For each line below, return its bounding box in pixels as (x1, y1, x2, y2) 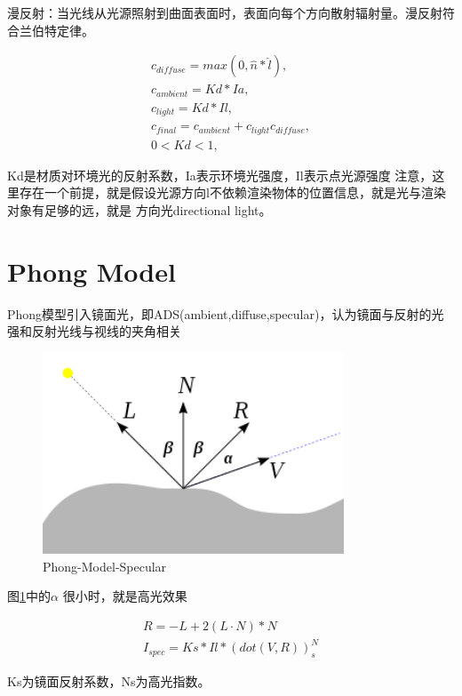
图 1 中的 (7, 587, 51, 605)
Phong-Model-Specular (43, 556, 167, 575)
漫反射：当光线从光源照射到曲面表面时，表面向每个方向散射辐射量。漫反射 (7, 4, 442, 21)
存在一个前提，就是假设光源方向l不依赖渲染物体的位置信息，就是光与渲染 (19, 183, 446, 202)
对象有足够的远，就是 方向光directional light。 (7, 200, 272, 219)
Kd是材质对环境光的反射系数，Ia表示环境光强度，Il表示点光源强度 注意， (7, 165, 433, 184)
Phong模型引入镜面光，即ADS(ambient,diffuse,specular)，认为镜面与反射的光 (7, 304, 444, 323)
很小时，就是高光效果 (62, 587, 187, 605)
